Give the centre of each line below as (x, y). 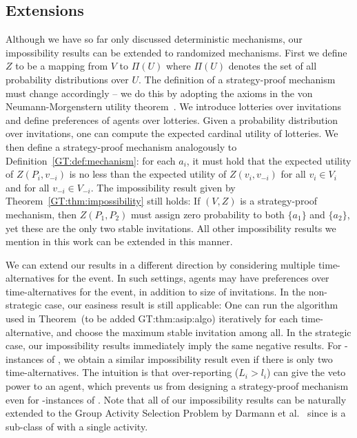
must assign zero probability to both (208, 214)
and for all (28, 187)
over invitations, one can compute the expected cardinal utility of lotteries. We (172, 133)
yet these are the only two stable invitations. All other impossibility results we (171, 228)
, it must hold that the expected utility (269, 160)
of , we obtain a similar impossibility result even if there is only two (190, 358)
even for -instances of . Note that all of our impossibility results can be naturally (176, 399)
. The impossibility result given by (163, 187)
